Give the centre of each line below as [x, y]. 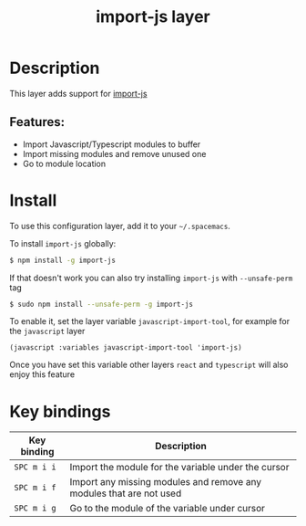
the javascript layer [47, 331]
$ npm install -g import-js [63, 260]
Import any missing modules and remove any [166, 482]
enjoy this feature [42, 374]
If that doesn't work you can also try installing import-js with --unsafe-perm [151, 278]
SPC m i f [35, 488]
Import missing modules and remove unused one [114, 153]
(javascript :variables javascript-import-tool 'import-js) [126, 348]
